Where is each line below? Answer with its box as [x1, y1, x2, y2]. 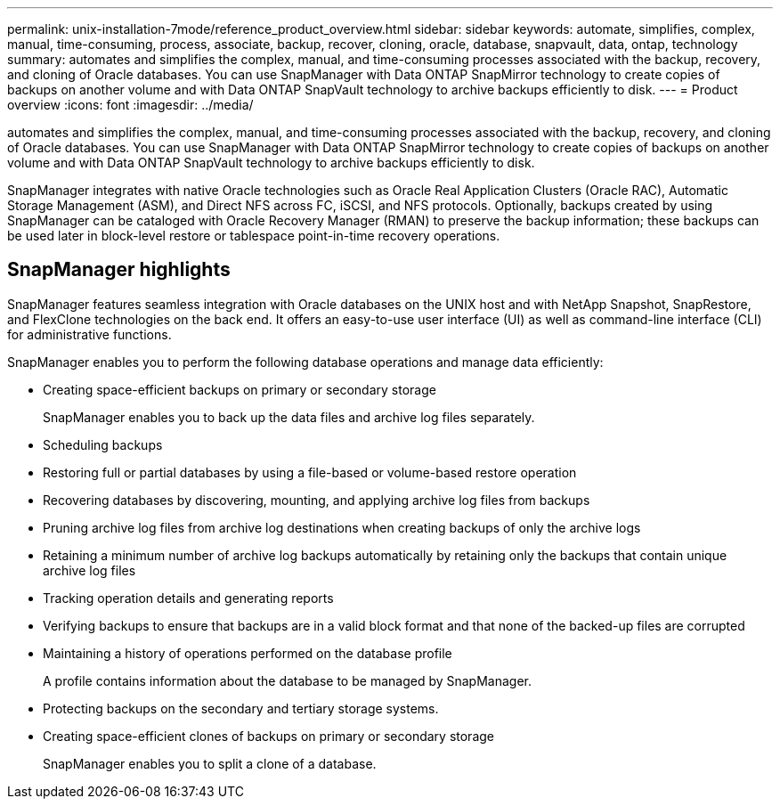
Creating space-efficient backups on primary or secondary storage [43, 381, 436, 397]
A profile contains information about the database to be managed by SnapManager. [43, 672, 532, 688]
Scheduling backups [43, 436, 163, 452]
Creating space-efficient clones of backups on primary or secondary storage [43, 728, 494, 744]
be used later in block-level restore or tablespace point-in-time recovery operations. [7, 228, 500, 243]
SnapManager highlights [7, 258, 231, 281]
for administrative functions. [7, 326, 172, 342]
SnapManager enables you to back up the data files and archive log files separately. [43, 409, 535, 425]
